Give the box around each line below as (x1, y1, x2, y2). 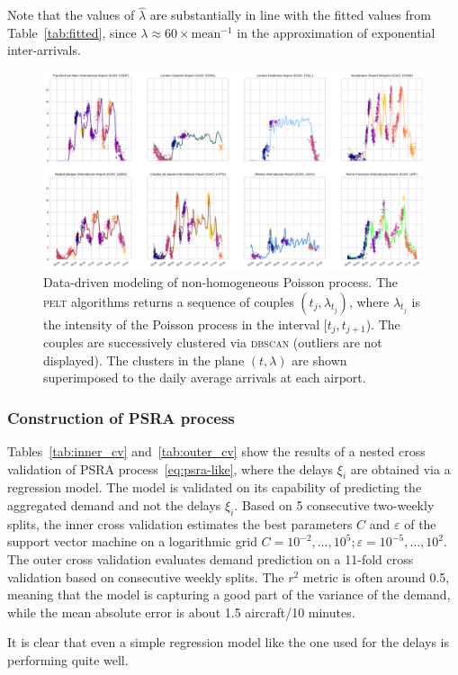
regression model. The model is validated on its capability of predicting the (7, 478, 422, 497)
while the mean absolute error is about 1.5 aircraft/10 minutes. (7, 602, 355, 621)
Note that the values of (7, 5, 135, 24)
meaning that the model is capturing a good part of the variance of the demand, (7, 585, 451, 604)
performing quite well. (7, 651, 129, 670)
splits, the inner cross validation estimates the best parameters (7, 514, 353, 533)
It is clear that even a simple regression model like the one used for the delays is (7, 633, 450, 652)
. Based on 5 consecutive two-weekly (234, 496, 435, 515)
